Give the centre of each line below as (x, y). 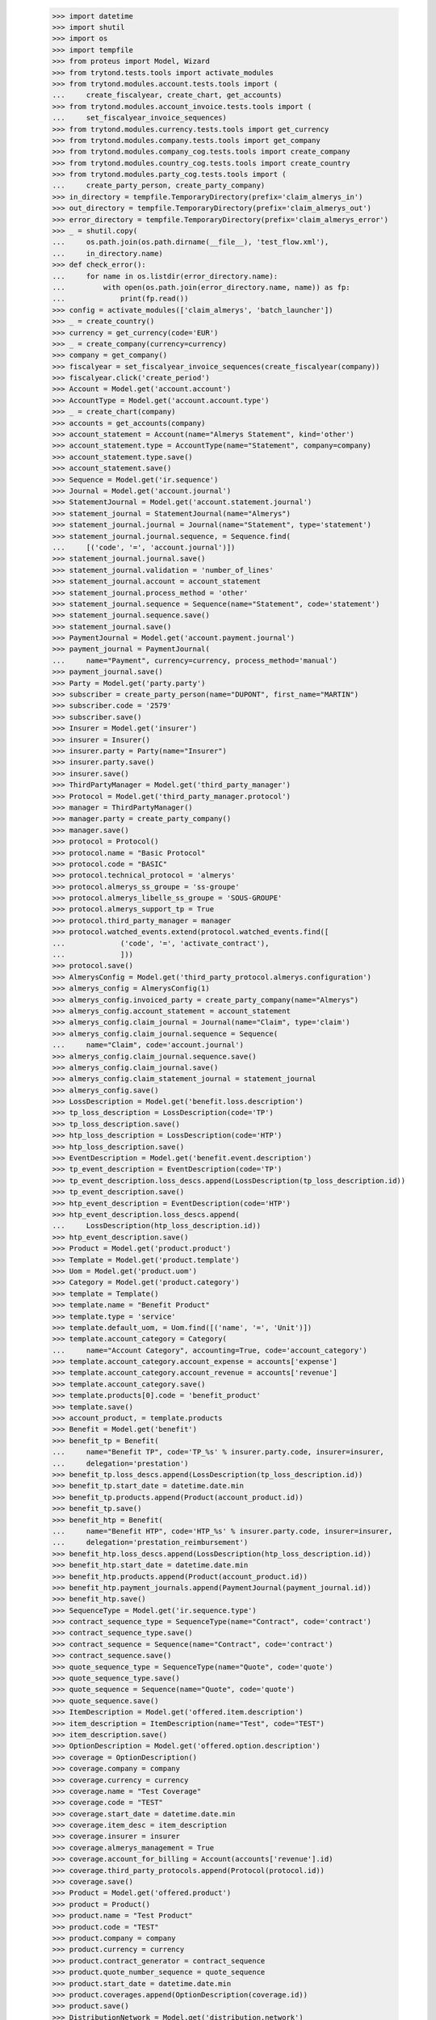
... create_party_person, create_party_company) (159, 185)
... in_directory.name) (107, 253)
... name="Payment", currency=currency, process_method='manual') (195, 660)
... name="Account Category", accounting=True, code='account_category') (210, 1350)
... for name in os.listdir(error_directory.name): (165, 276)
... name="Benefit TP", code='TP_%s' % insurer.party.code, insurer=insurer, (218, 1452)
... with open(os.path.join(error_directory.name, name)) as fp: (201, 287)
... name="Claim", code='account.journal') (148, 1045)
